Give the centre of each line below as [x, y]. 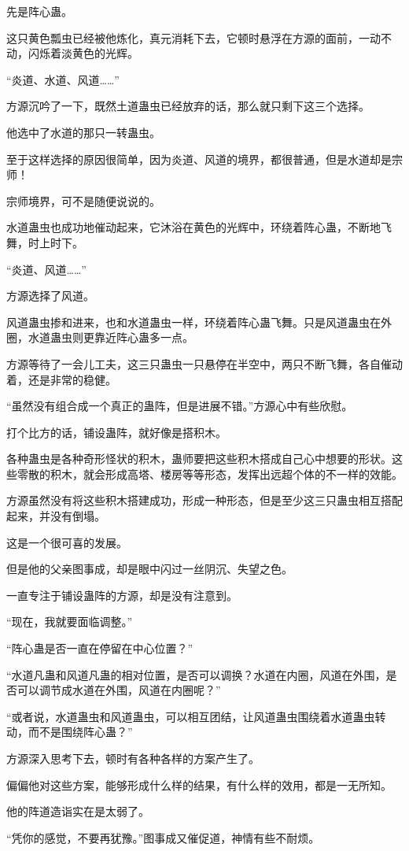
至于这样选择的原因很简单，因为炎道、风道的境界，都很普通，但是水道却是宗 [204, 159]
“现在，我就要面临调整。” [70, 622]
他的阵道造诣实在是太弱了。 [78, 811]
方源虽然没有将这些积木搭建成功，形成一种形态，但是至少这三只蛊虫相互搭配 [204, 500]
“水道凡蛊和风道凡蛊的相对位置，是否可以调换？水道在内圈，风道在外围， [196, 674]
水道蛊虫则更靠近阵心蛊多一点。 [111, 337]
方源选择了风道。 [50, 296]
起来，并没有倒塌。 [56, 516]
